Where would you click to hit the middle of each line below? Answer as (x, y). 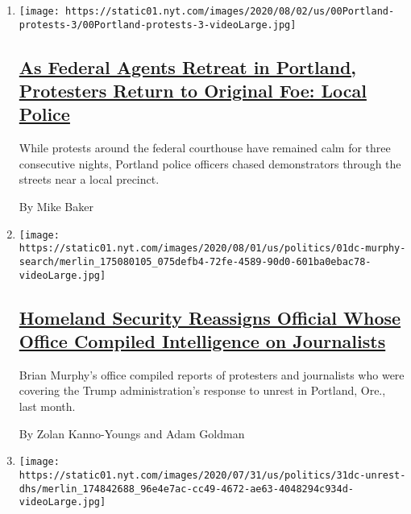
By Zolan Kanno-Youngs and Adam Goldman (132, 433)
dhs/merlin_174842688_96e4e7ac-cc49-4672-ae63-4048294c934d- (187, 489)
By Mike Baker (56, 207)
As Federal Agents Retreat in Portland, (188, 66)
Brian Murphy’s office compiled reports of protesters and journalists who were (212, 374)
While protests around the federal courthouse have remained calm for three (205, 148)
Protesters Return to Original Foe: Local (193, 91)
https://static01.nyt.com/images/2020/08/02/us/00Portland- (230, 11)
